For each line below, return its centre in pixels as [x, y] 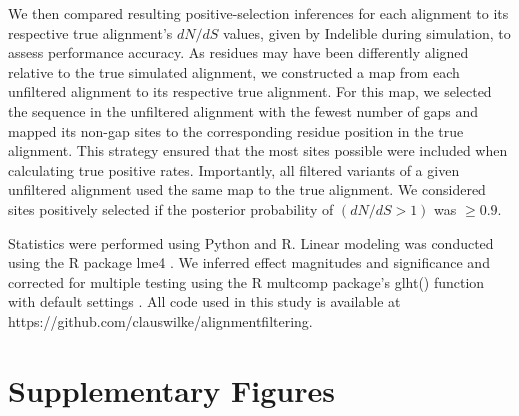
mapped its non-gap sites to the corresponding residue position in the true [236, 130]
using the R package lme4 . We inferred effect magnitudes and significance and [249, 262]
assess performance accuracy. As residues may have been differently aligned [238, 52]
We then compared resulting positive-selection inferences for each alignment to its [258, 13]
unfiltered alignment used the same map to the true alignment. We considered [247, 189]
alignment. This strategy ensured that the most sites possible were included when [258, 150]
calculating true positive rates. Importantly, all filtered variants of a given [234, 169]
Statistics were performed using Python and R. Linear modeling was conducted [251, 242]
